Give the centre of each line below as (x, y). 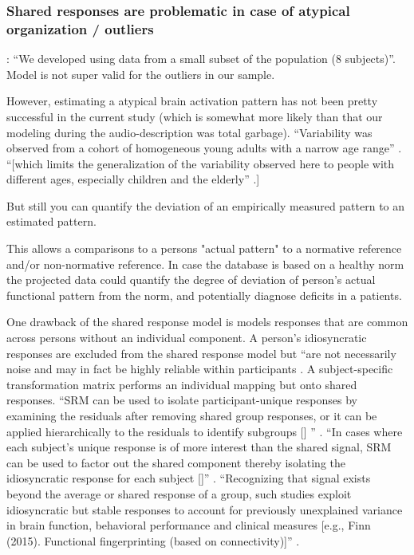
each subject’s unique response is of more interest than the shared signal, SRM (199, 447)
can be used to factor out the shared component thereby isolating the (176, 462)
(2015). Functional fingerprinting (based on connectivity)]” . (153, 540)
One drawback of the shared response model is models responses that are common (207, 322)
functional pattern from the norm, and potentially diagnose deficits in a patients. (204, 295)
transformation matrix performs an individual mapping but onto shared (182, 384)
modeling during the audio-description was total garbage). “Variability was (189, 132)
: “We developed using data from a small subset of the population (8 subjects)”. (201, 59)
